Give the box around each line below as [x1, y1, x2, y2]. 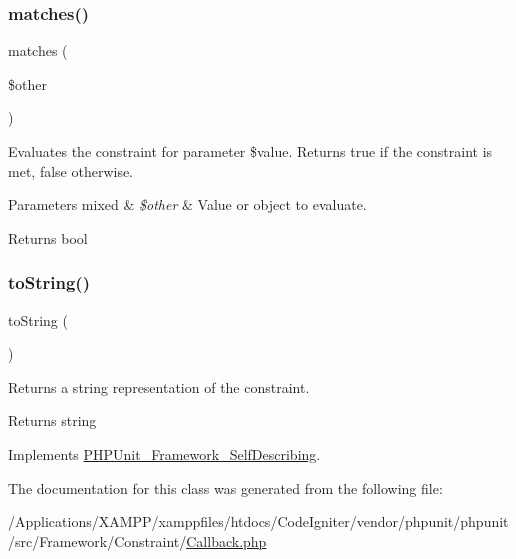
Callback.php [186, 530, 267, 551]
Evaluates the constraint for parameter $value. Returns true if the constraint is [8, 141, 493, 161]
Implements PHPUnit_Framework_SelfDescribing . [8, 443, 321, 464]
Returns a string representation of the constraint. [8, 376, 310, 397]
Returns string [8, 410, 97, 431]
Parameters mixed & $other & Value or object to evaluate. [8, 194, 367, 215]
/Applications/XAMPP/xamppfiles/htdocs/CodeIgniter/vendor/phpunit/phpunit [8, 511, 509, 532]
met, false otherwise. [8, 160, 134, 181]
